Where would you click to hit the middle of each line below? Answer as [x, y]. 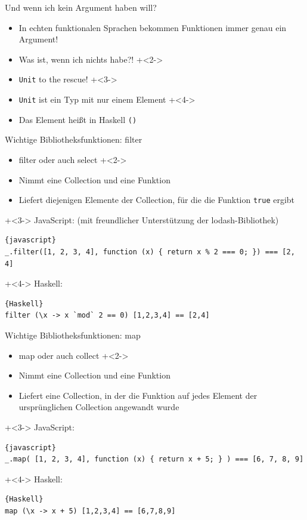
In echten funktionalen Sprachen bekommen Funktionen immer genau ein [153, 27]
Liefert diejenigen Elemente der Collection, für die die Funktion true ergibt [157, 200]
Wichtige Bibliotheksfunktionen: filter [74, 139]
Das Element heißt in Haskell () [78, 119]
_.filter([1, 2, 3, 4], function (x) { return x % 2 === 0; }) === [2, [150, 252]
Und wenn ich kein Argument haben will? [81, 7]
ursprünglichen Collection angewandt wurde [99, 407]
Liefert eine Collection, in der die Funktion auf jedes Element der [138, 395]
